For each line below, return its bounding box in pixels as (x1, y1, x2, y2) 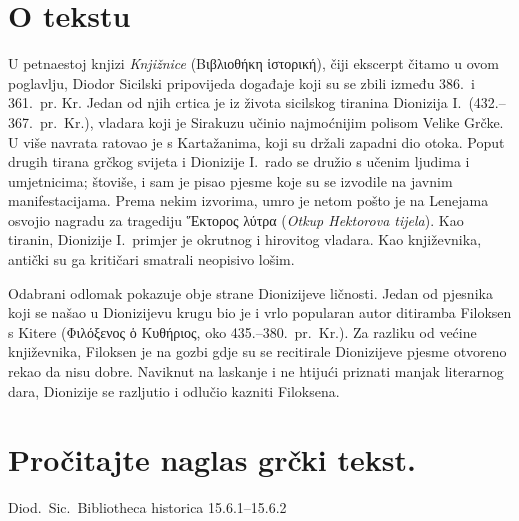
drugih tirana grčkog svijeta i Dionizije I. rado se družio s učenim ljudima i (8, 151, 470, 172)
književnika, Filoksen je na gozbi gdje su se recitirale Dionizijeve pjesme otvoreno (8, 341, 507, 362)
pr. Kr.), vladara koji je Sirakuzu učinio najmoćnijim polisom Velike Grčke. (39, 111, 504, 132)
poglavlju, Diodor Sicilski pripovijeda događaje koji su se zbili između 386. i (8, 72, 475, 93)
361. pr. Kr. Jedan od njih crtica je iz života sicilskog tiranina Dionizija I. (8, 92, 462, 113)
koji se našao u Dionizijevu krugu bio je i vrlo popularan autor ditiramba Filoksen (8, 302, 512, 323)
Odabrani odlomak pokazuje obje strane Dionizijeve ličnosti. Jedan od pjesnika (8, 282, 493, 303)
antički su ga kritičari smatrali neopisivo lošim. (8, 249, 295, 270)
